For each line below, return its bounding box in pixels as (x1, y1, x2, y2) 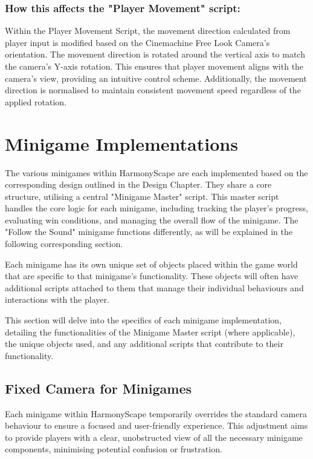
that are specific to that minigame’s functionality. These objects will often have (5, 269, 298, 282)
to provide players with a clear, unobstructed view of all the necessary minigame (5, 431, 303, 443)
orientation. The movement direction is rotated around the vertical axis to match (5, 48, 305, 61)
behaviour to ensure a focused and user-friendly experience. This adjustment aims (5, 419, 308, 432)
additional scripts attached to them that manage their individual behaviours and (5, 281, 304, 294)
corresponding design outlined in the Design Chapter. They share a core (5, 178, 272, 191)
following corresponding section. (5, 237, 123, 250)
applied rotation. (5, 95, 66, 108)
